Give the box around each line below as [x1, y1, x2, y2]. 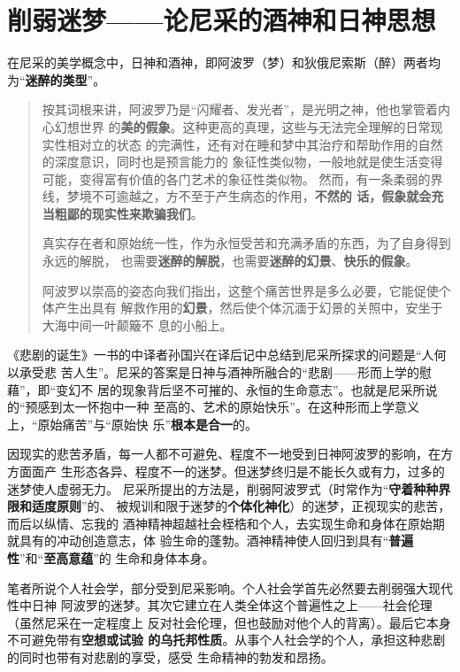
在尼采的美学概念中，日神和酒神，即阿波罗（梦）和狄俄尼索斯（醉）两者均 [7, 53, 441, 72]
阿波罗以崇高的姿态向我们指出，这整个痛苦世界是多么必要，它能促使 [42, 281, 439, 299]
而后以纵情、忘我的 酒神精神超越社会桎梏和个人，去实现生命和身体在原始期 [7, 514, 445, 532]
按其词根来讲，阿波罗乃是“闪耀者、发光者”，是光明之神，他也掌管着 [42, 100, 439, 119]
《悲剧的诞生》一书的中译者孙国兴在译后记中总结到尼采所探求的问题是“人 [7, 345, 434, 364]
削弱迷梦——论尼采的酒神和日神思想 [7, 2, 436, 38]
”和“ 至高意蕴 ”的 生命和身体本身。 [19, 548, 215, 567]
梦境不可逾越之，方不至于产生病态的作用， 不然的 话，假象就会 [66, 187, 432, 205]
